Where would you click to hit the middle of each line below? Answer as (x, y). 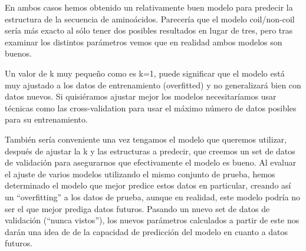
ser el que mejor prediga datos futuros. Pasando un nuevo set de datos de (137, 208)
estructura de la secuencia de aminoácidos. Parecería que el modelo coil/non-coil (150, 19)
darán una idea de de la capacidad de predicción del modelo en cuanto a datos (147, 231)
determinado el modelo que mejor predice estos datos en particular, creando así (148, 185)
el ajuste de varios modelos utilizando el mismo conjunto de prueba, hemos (140, 174)
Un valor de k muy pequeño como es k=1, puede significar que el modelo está (145, 73)
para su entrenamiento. (46, 119)
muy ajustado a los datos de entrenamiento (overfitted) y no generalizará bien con (153, 85)
